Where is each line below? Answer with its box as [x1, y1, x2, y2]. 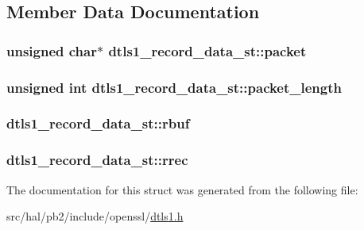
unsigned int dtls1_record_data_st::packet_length [6, 77, 342, 97]
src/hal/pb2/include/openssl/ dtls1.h [6, 208, 184, 224]
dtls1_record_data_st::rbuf [6, 113, 190, 133]
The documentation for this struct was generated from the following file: [6, 181, 358, 197]
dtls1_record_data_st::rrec [6, 150, 188, 170]
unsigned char [6, 40, 97, 60]
